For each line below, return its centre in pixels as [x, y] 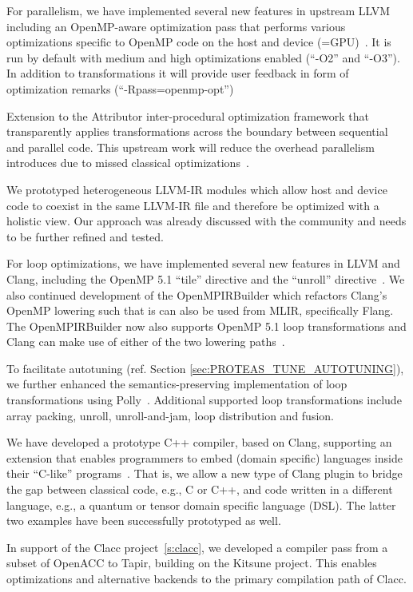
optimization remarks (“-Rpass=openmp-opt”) [120, 88]
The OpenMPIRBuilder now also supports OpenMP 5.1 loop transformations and [206, 326]
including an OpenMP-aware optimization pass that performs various [176, 26]
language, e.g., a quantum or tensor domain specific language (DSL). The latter [201, 505]
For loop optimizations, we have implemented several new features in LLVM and [203, 263]
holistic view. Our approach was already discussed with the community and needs [206, 221]
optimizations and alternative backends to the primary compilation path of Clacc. [206, 578]
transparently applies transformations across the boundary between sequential [197, 131]
